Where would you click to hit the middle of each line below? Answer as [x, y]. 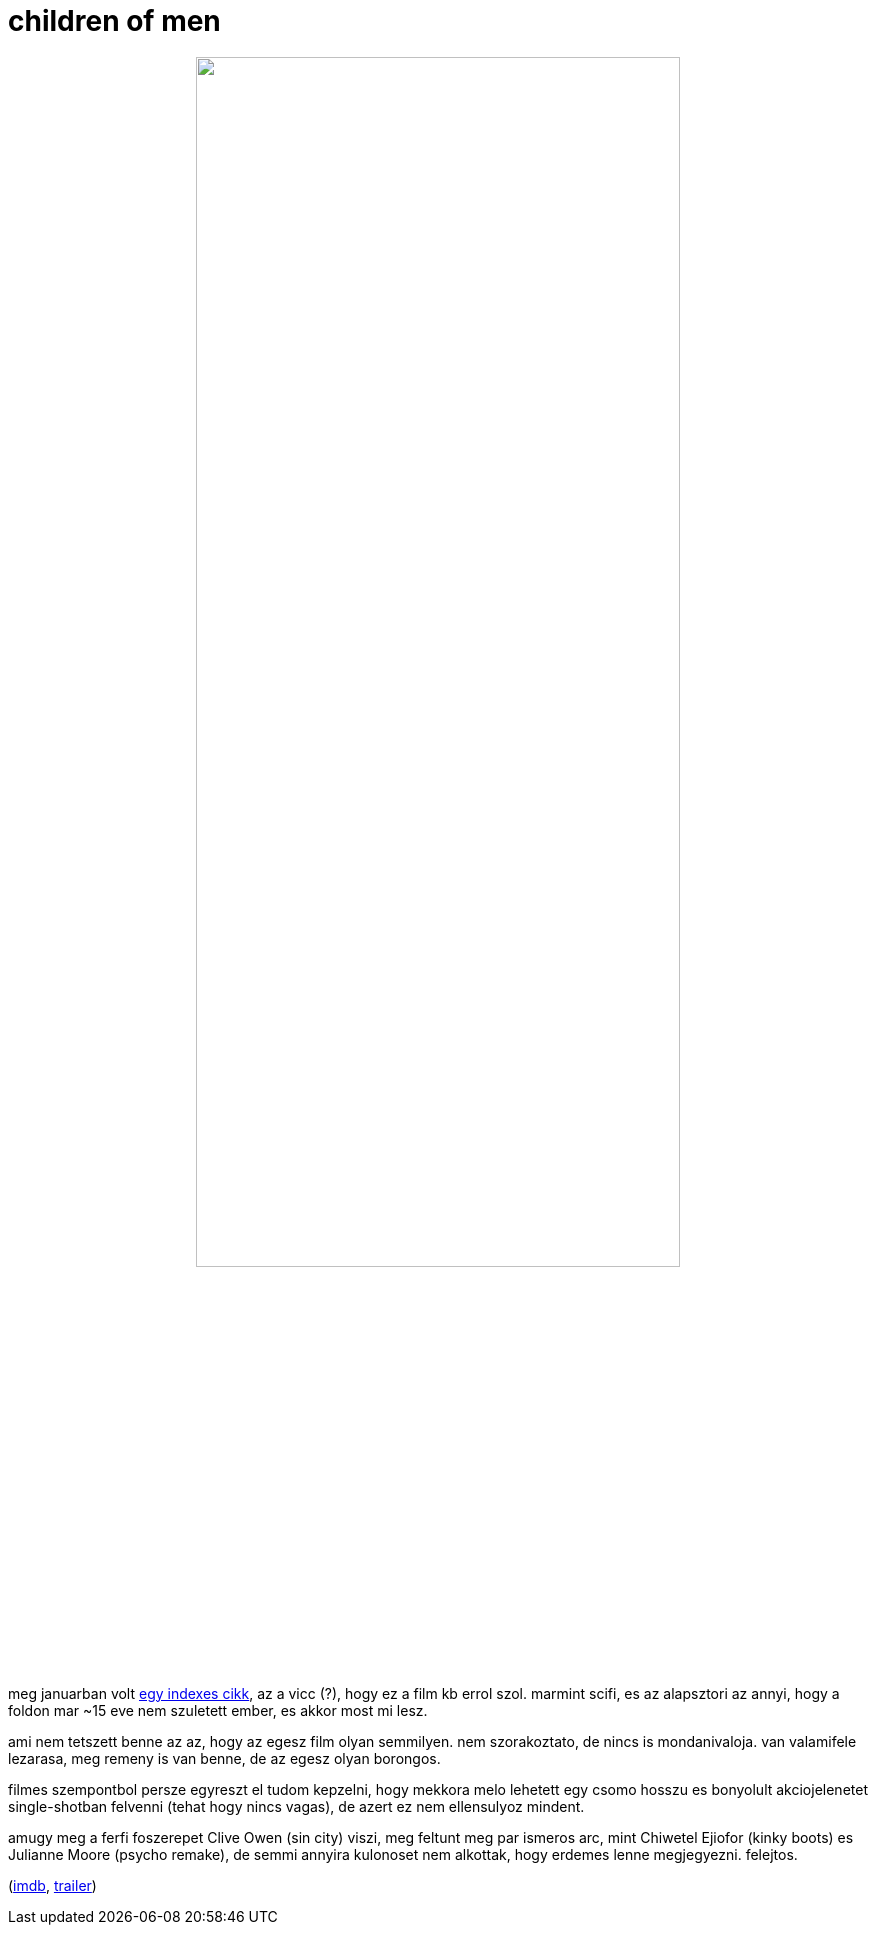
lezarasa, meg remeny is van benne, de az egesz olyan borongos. [224, 1758]
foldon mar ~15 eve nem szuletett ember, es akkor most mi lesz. [218, 1710]
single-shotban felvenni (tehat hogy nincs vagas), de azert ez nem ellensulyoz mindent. [296, 1806]
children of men [114, 21]
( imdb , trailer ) [52, 1885]
